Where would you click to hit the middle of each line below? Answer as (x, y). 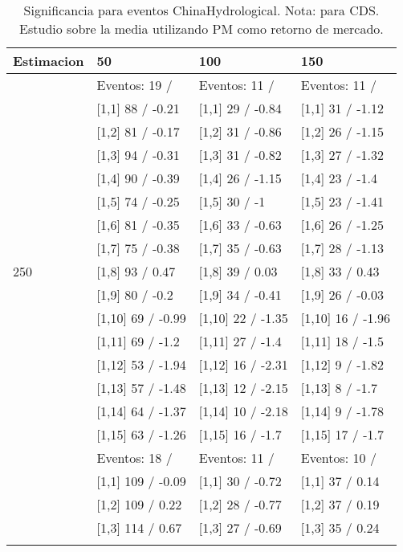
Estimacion (49, 61)
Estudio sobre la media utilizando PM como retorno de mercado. (201, 29)
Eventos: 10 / (338, 458)
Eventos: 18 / (134, 458)
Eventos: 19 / (134, 85)
